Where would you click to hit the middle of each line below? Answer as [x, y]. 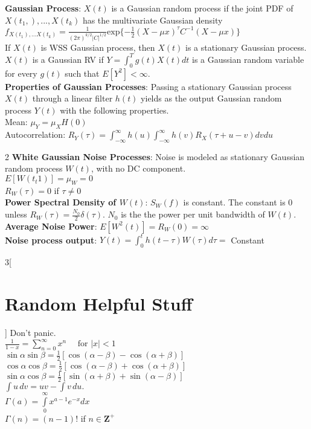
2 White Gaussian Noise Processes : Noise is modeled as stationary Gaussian [155, 156]
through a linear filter [72, 98]
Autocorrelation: [35, 134]
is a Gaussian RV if [68, 59]
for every [21, 73]
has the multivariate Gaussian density [152, 20]
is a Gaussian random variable [248, 59]
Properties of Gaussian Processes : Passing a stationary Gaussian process [148, 86]
